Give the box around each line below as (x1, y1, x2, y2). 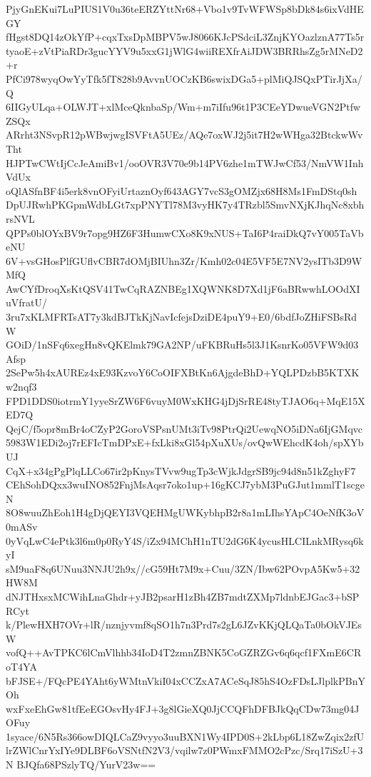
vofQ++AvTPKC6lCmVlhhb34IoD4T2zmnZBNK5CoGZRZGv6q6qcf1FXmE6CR (6, 645, 362, 660)
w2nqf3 (6, 379, 37, 394)
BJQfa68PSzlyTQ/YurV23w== (16, 757, 156, 772)
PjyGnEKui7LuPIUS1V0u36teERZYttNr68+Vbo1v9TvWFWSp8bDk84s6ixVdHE (6, 1, 364, 16)
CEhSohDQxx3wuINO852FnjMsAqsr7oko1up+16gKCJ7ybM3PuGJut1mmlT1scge (6, 477, 365, 492)
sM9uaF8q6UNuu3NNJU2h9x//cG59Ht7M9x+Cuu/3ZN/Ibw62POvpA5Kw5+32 (6, 561, 360, 576)
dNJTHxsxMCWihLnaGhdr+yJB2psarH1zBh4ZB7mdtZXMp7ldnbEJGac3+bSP (6, 588, 360, 603)
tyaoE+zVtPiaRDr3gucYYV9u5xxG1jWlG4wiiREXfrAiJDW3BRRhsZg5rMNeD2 (6, 43, 363, 58)
